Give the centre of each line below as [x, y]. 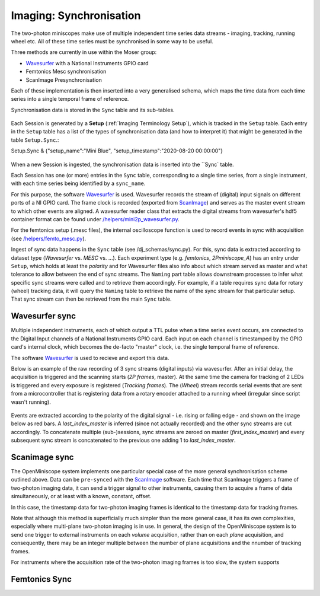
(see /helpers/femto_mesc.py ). [49, 238]
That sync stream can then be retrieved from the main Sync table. [91, 299]
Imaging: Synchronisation [76, 15]
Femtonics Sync [41, 579]
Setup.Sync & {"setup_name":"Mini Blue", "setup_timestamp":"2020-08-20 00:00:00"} [117, 151]
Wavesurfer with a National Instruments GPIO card [87, 63]
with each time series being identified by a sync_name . [78, 183]
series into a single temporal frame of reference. [70, 99]
